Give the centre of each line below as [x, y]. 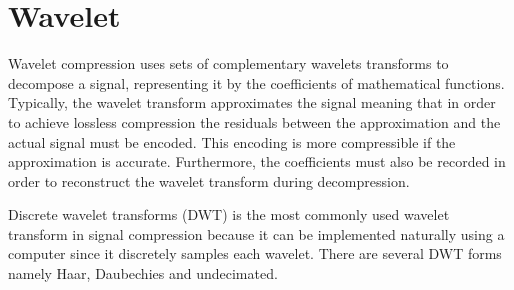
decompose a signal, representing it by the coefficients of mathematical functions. [256, 82]
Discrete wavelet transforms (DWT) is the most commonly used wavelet [229, 214]
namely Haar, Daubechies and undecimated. [143, 273]
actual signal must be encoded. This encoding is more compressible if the [232, 141]
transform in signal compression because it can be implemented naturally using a [256, 233]
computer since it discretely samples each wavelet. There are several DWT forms [255, 253]
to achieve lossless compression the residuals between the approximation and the [254, 121]
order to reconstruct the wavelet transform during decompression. [209, 180]
